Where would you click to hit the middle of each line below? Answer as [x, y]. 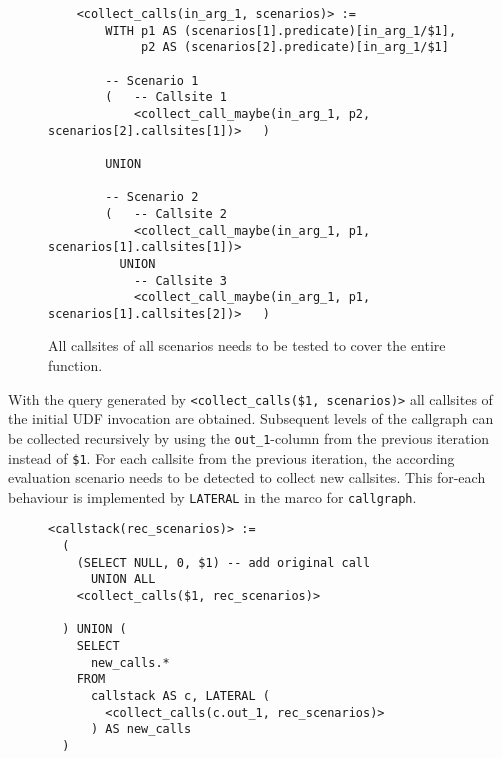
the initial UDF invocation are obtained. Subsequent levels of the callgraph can [251, 418]
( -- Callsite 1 [166, 97]
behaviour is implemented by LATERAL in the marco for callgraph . [212, 496]
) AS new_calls [141, 729]
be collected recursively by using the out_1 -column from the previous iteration [249, 437]
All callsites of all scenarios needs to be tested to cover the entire [247, 345]
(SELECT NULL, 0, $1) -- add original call [223, 562]
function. [75, 365]
